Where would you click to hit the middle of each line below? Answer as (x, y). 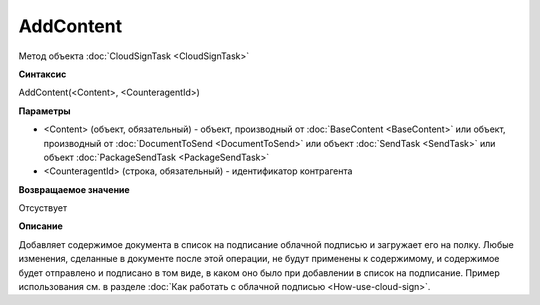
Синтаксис (42, 74)
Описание (41, 226)
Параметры (44, 111)
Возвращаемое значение (74, 189)
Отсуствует (43, 208)
